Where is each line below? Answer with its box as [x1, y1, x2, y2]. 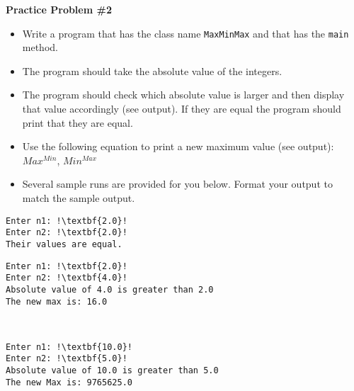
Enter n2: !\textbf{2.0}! [6, 227, 127, 238]
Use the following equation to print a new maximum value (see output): [22, 139, 334, 154]
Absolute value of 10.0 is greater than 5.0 [6, 365, 219, 376]
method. [22, 40, 58, 55]
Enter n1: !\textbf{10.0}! [6, 341, 132, 352]
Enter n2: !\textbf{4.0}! [6, 273, 127, 283]
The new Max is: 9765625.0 [6, 377, 132, 387]
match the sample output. [22, 191, 135, 205]
